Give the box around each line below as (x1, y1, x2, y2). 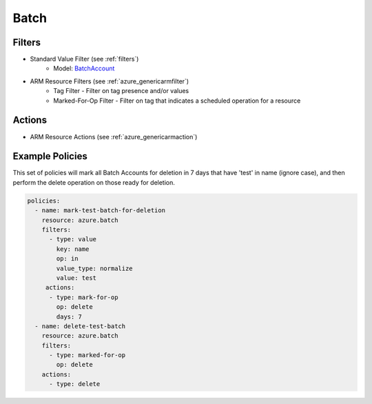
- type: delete (49, 380, 101, 388)
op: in (56, 255, 79, 263)
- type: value (49, 235, 96, 243)
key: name (56, 245, 90, 253)
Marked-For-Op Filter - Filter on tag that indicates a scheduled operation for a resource (53, 97, 301, 105)
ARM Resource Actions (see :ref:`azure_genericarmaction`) (30, 132, 198, 141)
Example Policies (12, 150, 87, 162)
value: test (56, 274, 96, 282)
